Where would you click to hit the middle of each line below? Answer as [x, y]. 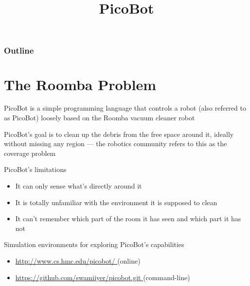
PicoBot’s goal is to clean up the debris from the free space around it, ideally [119, 134]
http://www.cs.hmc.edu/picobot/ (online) [78, 260]
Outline [19, 50]
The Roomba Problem [80, 85]
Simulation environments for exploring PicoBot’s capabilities [94, 244]
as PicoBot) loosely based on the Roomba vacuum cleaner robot [99, 118]
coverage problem [30, 153]
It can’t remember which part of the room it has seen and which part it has [128, 219]
